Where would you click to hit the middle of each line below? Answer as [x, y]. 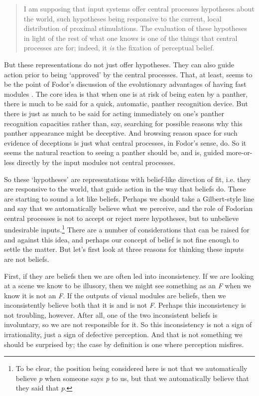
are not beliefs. [27, 259]
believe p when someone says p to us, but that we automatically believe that [132, 378]
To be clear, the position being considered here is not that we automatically [131, 368]
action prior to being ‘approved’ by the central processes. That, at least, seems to [128, 74]
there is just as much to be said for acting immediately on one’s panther [114, 113]
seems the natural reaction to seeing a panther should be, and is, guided [114, 152]
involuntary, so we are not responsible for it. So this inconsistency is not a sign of [128, 324]
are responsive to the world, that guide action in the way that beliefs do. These [125, 189]
